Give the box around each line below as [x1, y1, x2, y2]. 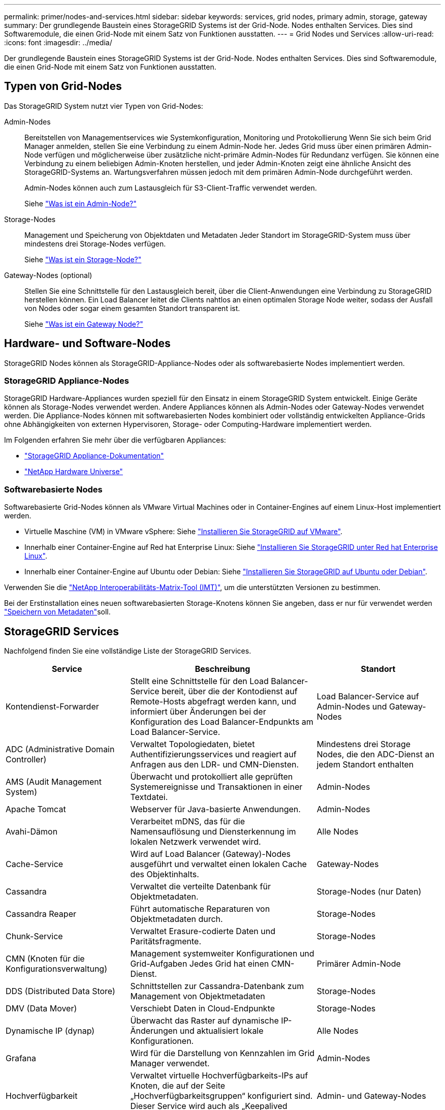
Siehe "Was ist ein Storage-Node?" [24, 255, 142, 264]
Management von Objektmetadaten [130, 991, 265, 1002]
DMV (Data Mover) [6, 1003, 77, 1014]
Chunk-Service [6, 931, 63, 942]
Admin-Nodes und [316, 701, 387, 712]
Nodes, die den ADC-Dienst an [316, 749, 434, 760]
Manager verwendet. [130, 1058, 210, 1069]
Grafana [6, 1053, 37, 1064]
